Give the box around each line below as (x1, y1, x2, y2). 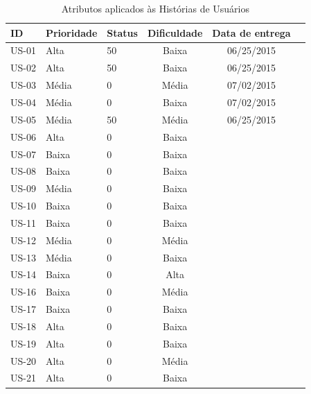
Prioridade (45, 25, 98, 40)
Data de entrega (212, 25, 291, 40)
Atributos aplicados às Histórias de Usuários (61, 1, 249, 15)
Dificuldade (147, 25, 203, 40)
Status (107, 25, 138, 40)
